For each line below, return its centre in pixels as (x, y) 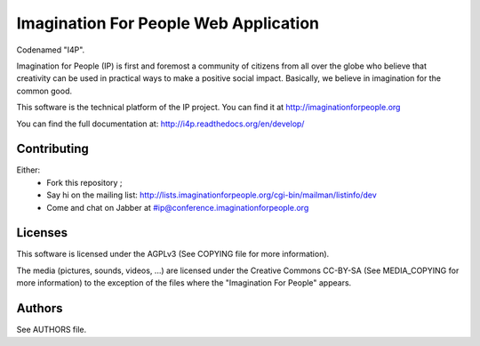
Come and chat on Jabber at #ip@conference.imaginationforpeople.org (178, 207)
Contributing (52, 149)
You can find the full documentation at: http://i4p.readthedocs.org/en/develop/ (160, 124)
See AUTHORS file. (52, 330)
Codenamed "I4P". (51, 50)
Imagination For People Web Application (168, 23)
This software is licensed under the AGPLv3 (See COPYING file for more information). (173, 254)
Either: (28, 170)
